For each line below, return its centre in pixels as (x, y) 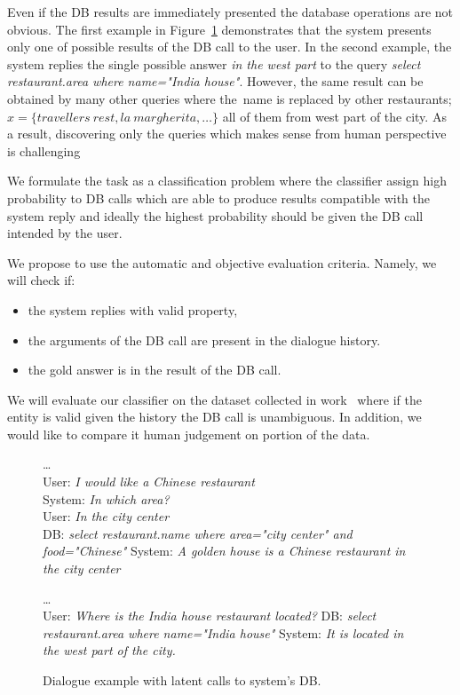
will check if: (41, 280)
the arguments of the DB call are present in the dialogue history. (204, 340)
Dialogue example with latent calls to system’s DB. (182, 680)
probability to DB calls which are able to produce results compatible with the (218, 197)
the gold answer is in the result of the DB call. (155, 370)
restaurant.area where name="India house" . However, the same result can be (215, 81)
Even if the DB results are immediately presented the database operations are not (230, 12)
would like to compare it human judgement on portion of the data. (189, 434)
